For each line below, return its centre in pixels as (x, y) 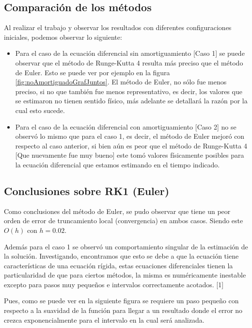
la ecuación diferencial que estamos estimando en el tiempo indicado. (118, 164)
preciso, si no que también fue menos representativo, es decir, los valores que (129, 91)
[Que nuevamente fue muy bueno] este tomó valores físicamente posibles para (130, 155)
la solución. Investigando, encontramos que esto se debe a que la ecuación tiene (121, 256)
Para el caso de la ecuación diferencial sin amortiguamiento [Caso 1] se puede (130, 53)
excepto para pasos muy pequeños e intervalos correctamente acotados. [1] (114, 284)
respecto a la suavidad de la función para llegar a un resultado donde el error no (123, 310)
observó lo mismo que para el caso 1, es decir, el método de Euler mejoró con (130, 136)
